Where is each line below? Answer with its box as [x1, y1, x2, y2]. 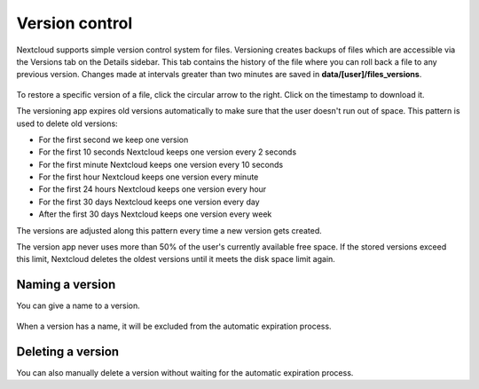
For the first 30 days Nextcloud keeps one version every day [38, 196, 260, 207]
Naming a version [16, 277, 116, 292]
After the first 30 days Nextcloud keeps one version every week [38, 209, 272, 219]
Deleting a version [16, 344, 120, 359]
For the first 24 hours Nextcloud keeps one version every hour [38, 184, 267, 194]
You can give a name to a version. [16, 300, 141, 311]
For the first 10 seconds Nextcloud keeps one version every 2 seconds [38, 147, 297, 157]
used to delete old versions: [16, 118, 119, 129]
